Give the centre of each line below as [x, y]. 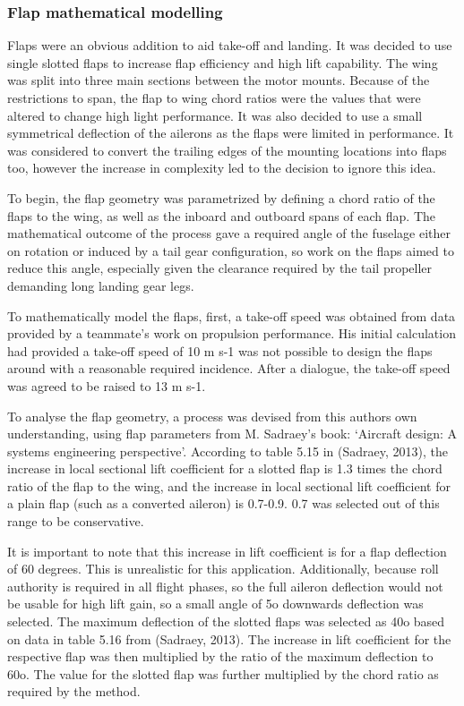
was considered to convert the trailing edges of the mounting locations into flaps [227, 150]
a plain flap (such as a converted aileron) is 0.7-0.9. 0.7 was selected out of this [223, 503]
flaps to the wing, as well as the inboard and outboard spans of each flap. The [222, 215]
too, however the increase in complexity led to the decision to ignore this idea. [222, 168]
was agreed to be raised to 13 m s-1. [107, 385]
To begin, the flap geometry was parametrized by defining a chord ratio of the [221, 197]
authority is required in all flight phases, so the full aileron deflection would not [225, 586]
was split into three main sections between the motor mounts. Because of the [219, 80]
